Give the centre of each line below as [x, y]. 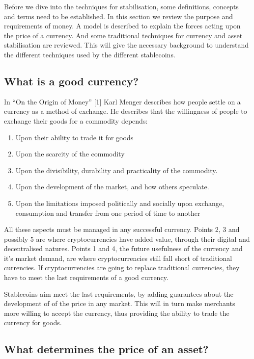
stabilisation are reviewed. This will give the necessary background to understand [127, 45]
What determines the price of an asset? [106, 349]
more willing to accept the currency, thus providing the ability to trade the [117, 313]
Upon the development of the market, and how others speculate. [112, 187]
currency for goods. [33, 322]
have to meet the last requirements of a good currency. [86, 277]
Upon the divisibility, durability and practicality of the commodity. [116, 170]
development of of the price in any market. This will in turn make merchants [120, 303]
